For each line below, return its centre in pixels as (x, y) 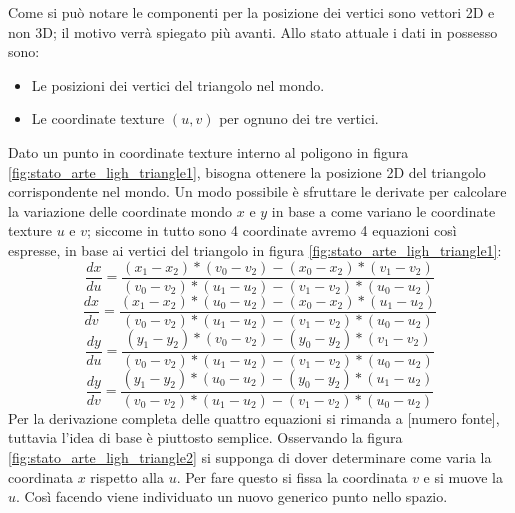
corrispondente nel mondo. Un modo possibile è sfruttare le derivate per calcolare (257, 191)
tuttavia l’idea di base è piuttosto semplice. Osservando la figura (205, 437)
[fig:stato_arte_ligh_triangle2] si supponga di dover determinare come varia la (250, 456)
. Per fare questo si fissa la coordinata (292, 476)
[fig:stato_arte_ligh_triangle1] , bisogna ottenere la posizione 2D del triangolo (247, 171)
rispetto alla (127, 476)
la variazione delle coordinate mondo (120, 210)
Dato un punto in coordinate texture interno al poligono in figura (208, 151)
